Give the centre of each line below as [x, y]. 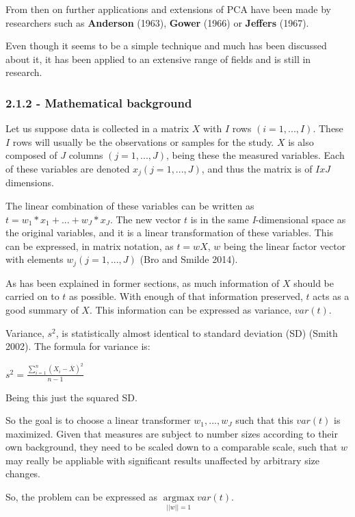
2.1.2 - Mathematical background [99, 102]
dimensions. [30, 182]
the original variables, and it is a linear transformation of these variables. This [170, 232]
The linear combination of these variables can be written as [130, 206]
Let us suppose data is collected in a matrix [97, 128]
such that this [264, 420]
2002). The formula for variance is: [78, 346]
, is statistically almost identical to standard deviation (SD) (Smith [197, 332]
